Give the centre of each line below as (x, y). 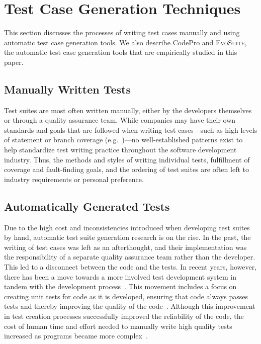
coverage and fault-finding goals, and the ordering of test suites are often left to (126, 169)
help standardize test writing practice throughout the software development (120, 150)
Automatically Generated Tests (87, 206)
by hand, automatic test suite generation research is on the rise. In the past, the (127, 237)
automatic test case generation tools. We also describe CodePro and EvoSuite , (125, 42)
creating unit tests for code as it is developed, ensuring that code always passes (126, 296)
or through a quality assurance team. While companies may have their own (120, 120)
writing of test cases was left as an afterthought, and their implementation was (125, 247)
